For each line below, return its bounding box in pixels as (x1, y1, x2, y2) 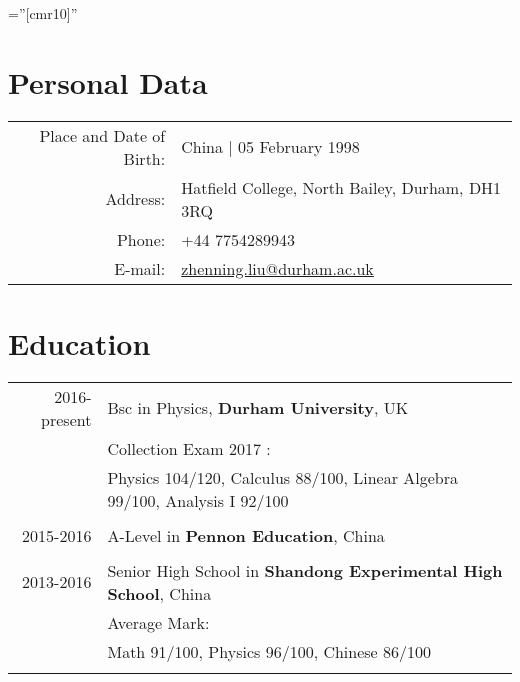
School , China (107, 581, 212, 605)
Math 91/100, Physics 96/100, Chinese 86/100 (107, 639, 432, 663)
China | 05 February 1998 (181, 135, 360, 159)
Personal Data (8, 61, 208, 102)
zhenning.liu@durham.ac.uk (181, 256, 374, 280)
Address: (105, 187, 166, 211)
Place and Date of (39, 123, 166, 147)
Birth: (123, 146, 166, 170)
